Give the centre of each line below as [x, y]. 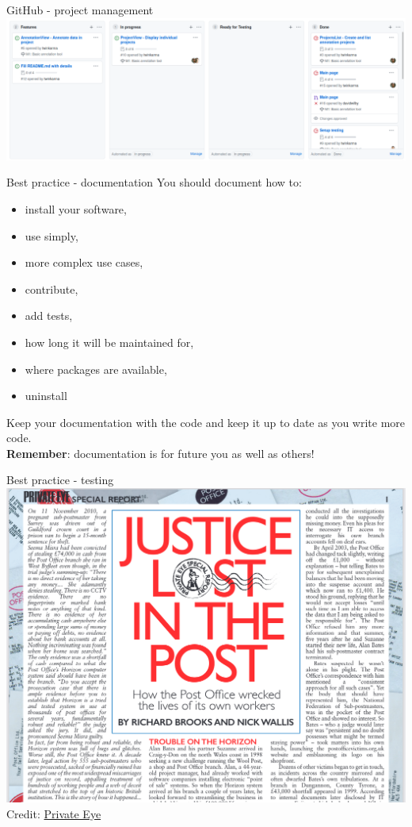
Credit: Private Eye [54, 813]
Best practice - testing [60, 480]
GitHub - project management [80, 10]
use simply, [51, 235]
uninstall [46, 396]
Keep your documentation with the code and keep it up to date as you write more [206, 422]
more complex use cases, [84, 262]
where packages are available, [96, 369]
